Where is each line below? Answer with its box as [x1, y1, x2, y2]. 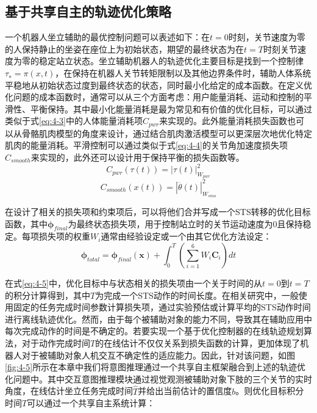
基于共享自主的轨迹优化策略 [5, 2, 171, 21]
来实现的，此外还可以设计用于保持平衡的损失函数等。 [30, 151, 244, 163]
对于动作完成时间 [21, 336, 90, 349]
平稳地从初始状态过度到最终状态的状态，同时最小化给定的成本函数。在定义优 [5, 78, 312, 91]
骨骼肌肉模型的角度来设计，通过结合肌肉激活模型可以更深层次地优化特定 [21, 126, 312, 139]
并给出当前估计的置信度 [138, 384, 232, 397]
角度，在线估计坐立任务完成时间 [5, 384, 133, 397]
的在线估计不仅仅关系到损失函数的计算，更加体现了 [95, 336, 301, 349]
